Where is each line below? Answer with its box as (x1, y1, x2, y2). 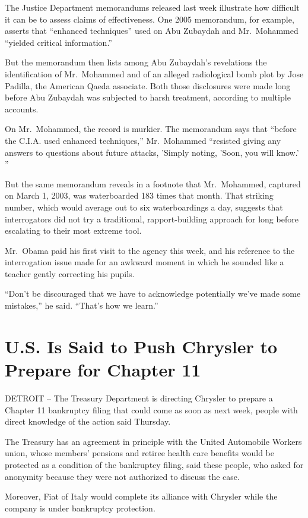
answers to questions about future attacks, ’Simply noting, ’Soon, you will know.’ (5, 146, 299, 158)
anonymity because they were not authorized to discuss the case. (5, 470, 240, 482)
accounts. (5, 102, 39, 115)
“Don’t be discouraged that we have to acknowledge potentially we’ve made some (5, 287, 301, 300)
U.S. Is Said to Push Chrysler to (5, 334, 278, 358)
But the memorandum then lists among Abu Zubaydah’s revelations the (5, 56, 267, 68)
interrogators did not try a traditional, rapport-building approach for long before (5, 212, 299, 225)
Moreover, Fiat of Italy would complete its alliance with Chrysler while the (5, 490, 278, 503)
